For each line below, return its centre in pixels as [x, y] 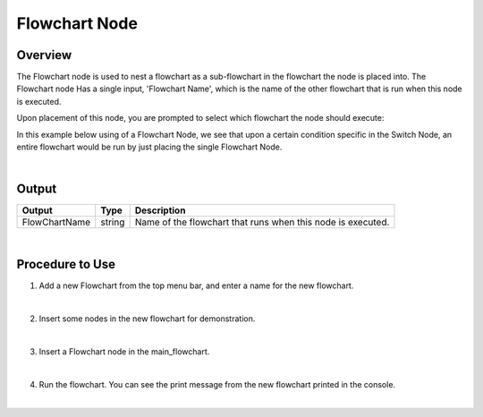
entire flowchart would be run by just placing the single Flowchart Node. [149, 147]
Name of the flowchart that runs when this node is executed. [262, 222]
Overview [44, 55]
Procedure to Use [66, 264]
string [112, 222]
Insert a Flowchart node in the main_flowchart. [124, 351]
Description [160, 210]
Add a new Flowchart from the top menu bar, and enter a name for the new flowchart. [196, 285]
